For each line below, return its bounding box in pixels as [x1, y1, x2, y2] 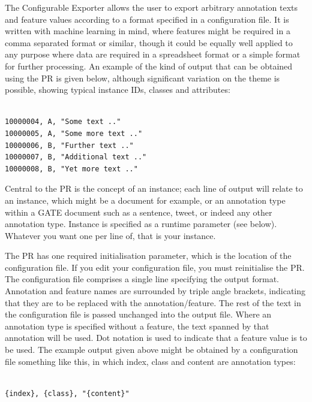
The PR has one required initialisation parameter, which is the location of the [5, 249, 292, 262]
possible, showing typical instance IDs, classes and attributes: [5, 83, 230, 96]
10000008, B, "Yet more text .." [5, 164, 138, 173]
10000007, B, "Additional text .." [5, 153, 147, 162]
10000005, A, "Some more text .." [5, 129, 143, 138]
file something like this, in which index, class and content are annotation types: [5, 355, 296, 367]
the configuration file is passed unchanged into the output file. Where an [5, 308, 272, 321]
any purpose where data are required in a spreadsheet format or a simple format [5, 48, 301, 61]
